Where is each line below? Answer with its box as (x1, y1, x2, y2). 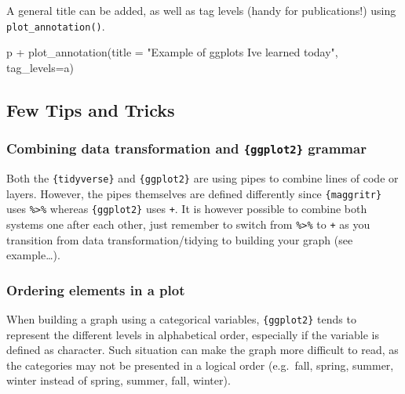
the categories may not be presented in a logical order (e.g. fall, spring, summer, (6, 356, 394, 373)
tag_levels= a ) (6, 59, 75, 75)
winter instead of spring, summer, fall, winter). (6, 372, 231, 389)
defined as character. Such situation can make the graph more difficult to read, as (6, 342, 399, 358)
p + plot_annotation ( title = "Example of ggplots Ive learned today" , (6, 44, 338, 60)
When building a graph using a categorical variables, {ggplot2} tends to (6, 311, 356, 327)
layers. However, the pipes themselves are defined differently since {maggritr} (6, 185, 382, 201)
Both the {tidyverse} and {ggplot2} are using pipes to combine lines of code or (6, 170, 399, 186)
